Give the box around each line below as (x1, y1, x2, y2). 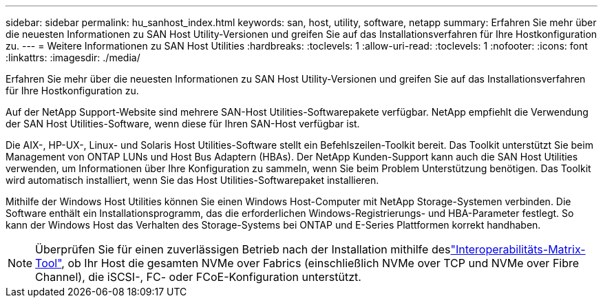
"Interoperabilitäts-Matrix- (450, 242, 586, 256)
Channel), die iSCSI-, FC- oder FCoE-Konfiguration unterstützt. (35, 270, 361, 284)
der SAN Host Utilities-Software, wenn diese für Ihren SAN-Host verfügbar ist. (6, 118, 360, 129)
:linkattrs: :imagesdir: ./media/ (6, 52, 140, 63)
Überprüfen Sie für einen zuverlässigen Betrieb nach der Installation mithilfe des (35, 242, 451, 256)
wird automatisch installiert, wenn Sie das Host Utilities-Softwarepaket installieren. (6, 174, 379, 186)
